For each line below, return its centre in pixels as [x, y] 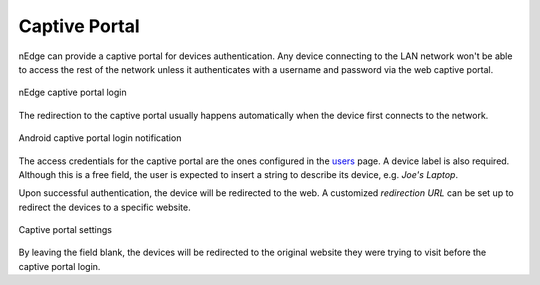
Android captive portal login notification [100, 138]
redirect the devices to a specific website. [104, 207]
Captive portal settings [65, 230]
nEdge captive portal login [72, 92]
